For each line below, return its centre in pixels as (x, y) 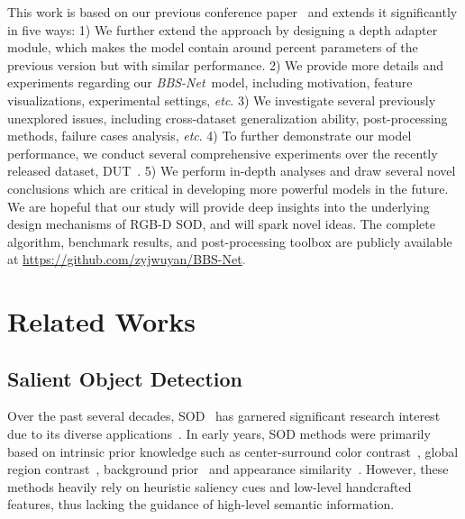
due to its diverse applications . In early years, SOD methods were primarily (219, 434)
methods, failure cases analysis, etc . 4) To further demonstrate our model (210, 136)
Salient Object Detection (125, 378)
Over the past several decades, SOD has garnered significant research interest (224, 416)
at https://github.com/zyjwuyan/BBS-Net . (127, 259)
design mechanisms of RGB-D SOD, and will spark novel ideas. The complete (221, 224)
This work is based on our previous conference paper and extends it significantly (232, 12)
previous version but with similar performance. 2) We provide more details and (225, 64)
